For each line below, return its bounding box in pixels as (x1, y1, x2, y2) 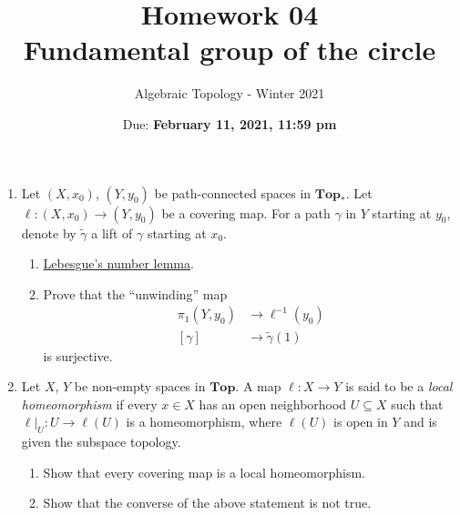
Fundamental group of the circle (23, 31, 436, 68)
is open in (333, 412, 388, 431)
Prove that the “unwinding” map (43, 284, 228, 303)
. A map (235, 377, 281, 396)
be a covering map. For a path (161, 203, 331, 222)
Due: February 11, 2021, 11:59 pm (122, 114, 337, 133)
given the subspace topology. (21, 432, 181, 451)
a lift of (91, 223, 133, 242)
